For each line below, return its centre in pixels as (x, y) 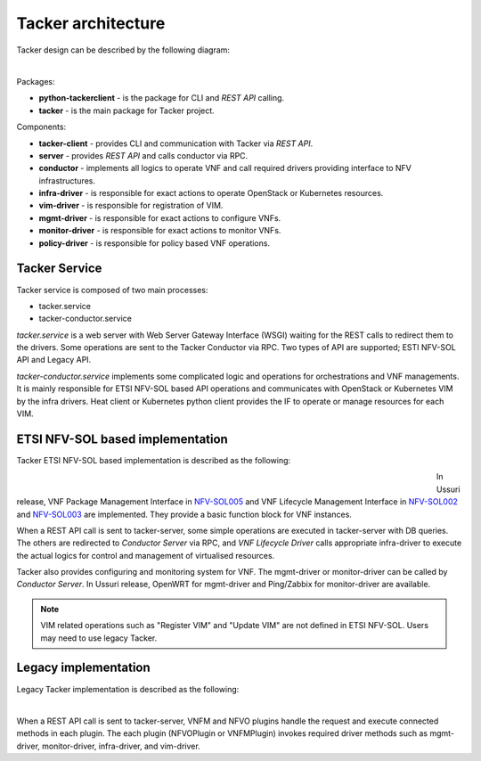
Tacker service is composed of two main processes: (112, 290)
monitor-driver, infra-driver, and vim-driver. (121, 746)
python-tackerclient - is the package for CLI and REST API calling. (162, 98)
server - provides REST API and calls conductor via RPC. (143, 155)
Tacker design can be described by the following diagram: (123, 50)
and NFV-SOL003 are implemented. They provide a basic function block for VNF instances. (184, 514)
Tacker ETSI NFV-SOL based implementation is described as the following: (154, 460)
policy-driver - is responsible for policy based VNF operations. (155, 243)
